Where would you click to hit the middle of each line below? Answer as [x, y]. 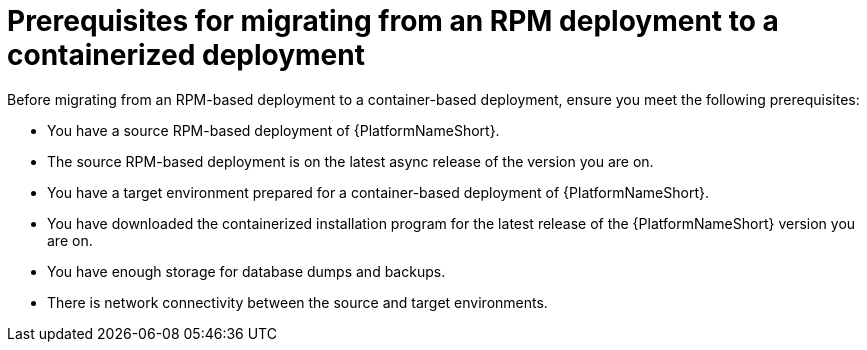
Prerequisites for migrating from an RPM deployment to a [393, 21]
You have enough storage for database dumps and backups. [246, 271]
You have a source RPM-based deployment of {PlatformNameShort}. [273, 130]
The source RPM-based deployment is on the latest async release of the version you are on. [350, 161]
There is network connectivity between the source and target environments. [297, 302]
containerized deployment [186, 55]
